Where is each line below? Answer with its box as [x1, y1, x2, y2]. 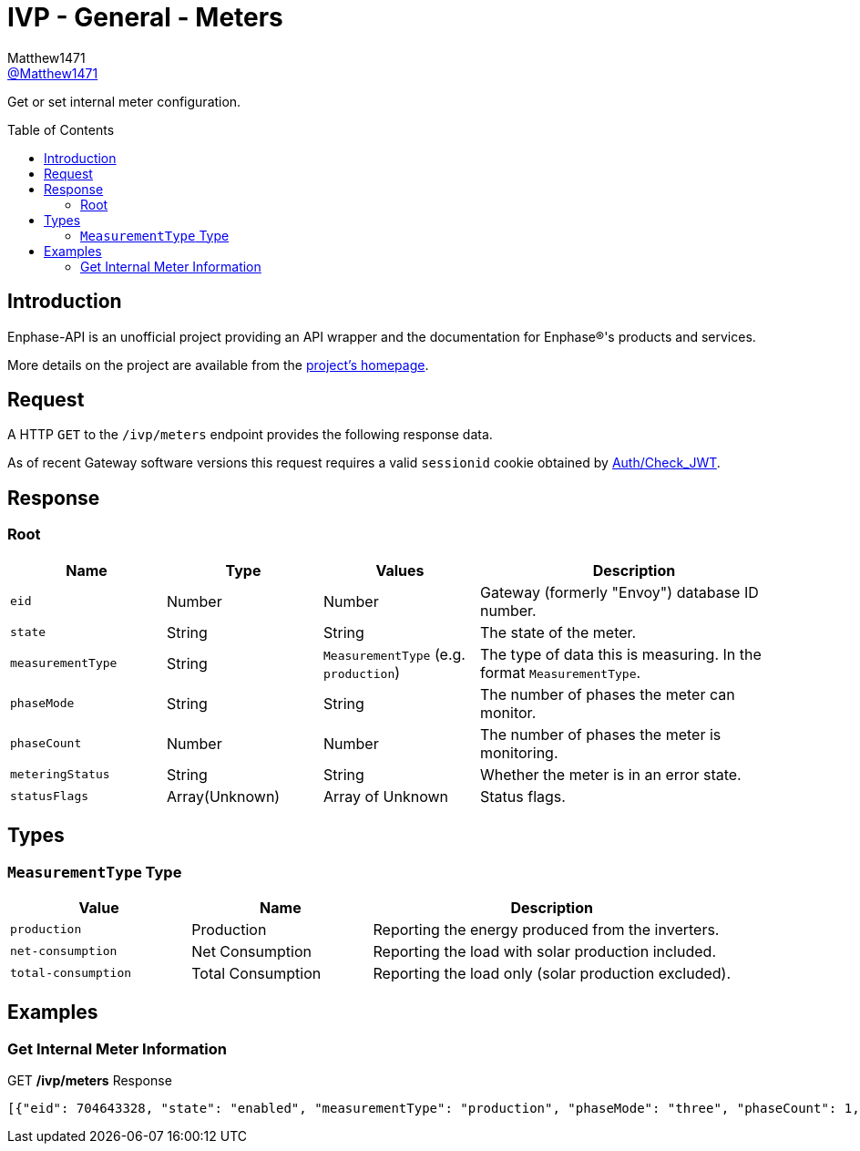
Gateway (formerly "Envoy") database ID [480, 582, 759, 601]
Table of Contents [7, 121, 115, 138]
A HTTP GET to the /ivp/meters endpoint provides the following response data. [7, 426, 493, 443]
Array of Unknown [323, 786, 449, 806]
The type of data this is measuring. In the [480, 644, 762, 663]
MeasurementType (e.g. [323, 644, 466, 663]
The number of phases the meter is [480, 725, 722, 744]
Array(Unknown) [167, 786, 281, 806]
